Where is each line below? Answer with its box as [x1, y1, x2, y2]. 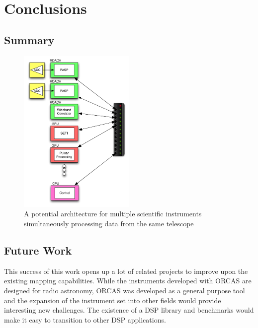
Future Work [4, 242, 72, 258]
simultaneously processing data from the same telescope [24, 218, 194, 228]
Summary [4, 32, 55, 47]
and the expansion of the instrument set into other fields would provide [4, 295, 221, 305]
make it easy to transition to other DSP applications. [4, 314, 166, 325]
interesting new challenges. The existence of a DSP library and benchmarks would [4, 305, 254, 315]
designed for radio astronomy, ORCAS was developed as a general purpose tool [4, 285, 245, 295]
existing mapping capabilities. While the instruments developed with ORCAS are [4, 275, 252, 286]
